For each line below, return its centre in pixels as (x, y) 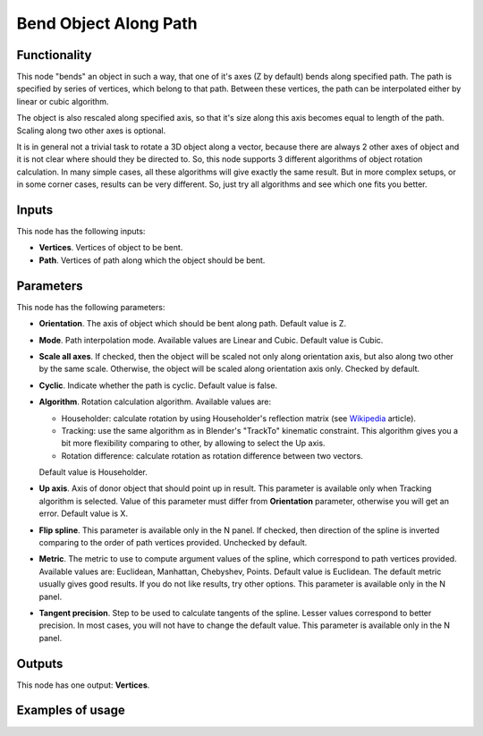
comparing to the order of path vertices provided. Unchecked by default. (173, 543)
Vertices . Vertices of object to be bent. (111, 248)
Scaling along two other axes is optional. (91, 131)
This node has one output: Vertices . (83, 685)
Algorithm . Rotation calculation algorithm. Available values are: (155, 402)
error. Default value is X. (84, 513)
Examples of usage (71, 711)
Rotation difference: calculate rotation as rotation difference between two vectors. (212, 455)
